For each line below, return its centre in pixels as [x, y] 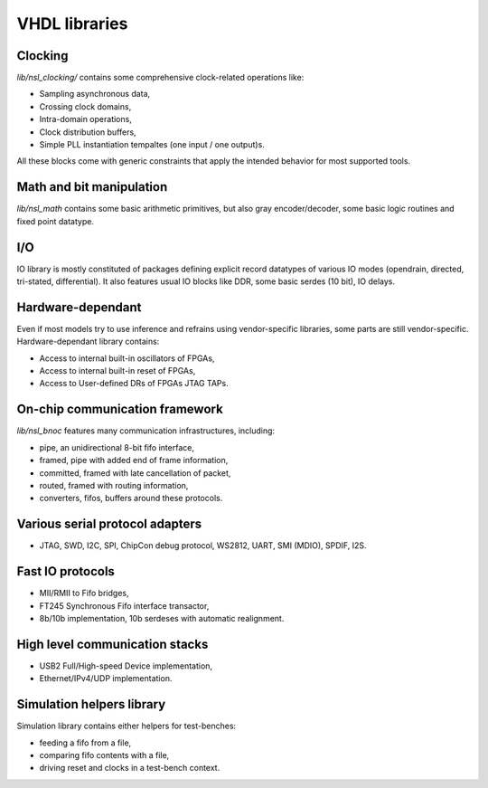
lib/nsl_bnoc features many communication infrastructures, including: [146, 431]
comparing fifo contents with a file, [104, 755]
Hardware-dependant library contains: [88, 342]
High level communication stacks [113, 644]
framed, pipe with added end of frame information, [134, 460]
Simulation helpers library [91, 704]
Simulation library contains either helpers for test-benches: [127, 726]
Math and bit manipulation [92, 187]
